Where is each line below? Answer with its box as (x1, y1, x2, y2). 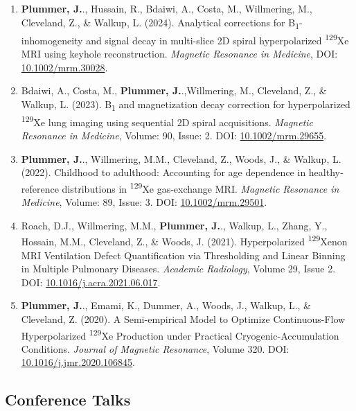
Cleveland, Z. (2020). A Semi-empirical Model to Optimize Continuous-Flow (21, 311, 346, 326)
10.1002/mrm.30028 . (21, 60, 108, 74)
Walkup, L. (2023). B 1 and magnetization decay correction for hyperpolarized (21, 96, 350, 113)
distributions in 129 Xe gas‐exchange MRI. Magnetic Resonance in (62, 179, 339, 195)
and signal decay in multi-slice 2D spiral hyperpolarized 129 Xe (86, 30, 349, 47)
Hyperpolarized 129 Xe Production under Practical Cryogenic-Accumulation (21, 326, 339, 342)
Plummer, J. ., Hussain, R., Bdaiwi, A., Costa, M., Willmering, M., (21, 1, 312, 15)
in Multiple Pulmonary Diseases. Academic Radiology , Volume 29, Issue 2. (21, 261, 336, 276)
